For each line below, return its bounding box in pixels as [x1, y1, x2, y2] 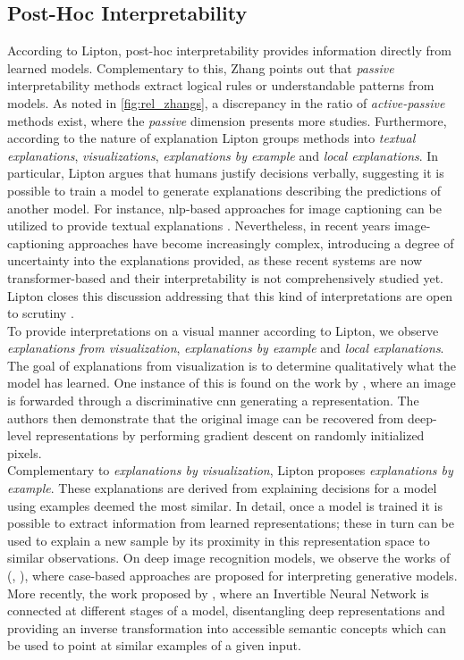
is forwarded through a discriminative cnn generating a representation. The [7, 391, 419, 410]
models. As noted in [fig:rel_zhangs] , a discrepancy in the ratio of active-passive [7, 93, 445, 112]
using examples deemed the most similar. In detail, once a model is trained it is [7, 496, 443, 514]
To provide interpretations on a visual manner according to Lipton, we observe [7, 321, 439, 339]
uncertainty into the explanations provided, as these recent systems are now [7, 251, 423, 270]
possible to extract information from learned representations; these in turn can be [7, 514, 455, 532]
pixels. [7, 443, 42, 462]
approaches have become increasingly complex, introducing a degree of [68, 233, 454, 252]
